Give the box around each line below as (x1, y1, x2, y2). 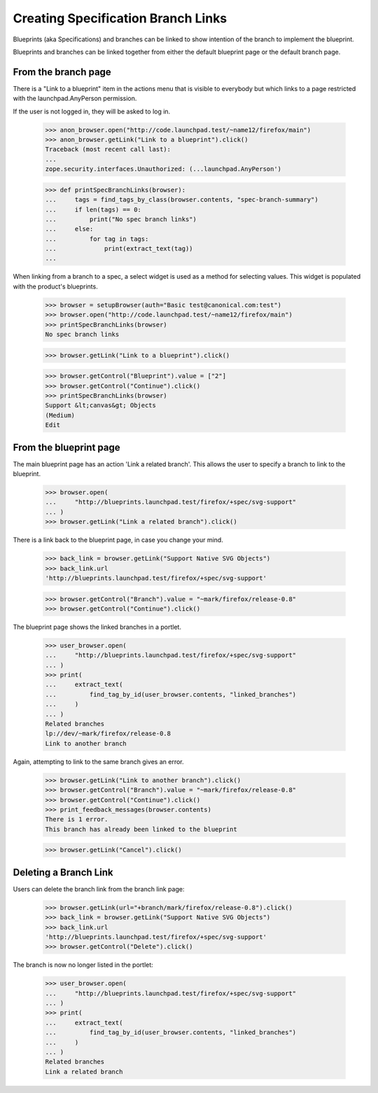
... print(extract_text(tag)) (45, 245, 193, 253)
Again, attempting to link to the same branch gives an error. (13, 757, 185, 766)
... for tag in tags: (45, 235, 149, 243)
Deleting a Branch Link (13, 866, 113, 878)
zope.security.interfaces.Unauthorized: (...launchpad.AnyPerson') (45, 165, 282, 173)
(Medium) (45, 411, 76, 419)
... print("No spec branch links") (45, 215, 197, 223)
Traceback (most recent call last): (45, 146, 171, 153)
